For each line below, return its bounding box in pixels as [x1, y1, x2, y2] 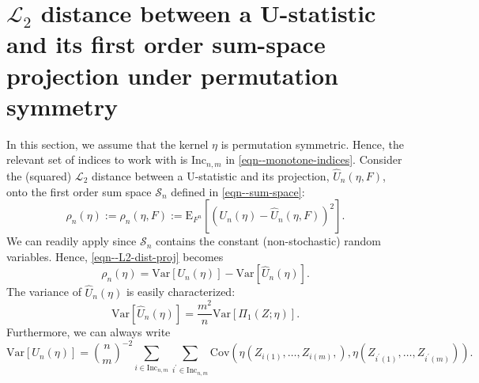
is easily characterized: [126, 283, 236, 300]
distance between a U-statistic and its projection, [91, 167, 330, 184]
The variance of [6, 283, 81, 300]
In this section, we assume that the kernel [6, 135, 209, 152]
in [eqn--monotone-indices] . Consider [225, 151, 402, 168]
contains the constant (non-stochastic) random [155, 233, 382, 249]
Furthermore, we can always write [6, 324, 171, 340]
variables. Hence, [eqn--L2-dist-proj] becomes [6, 248, 224, 264]
